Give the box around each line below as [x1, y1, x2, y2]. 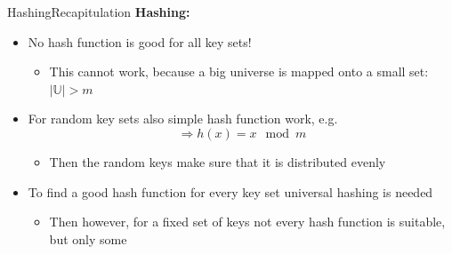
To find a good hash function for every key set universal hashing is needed [28, 182, 433, 201]
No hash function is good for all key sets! [28, 32, 252, 51]
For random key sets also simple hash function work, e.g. [28, 109, 338, 128]
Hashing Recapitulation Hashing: [7, 3, 190, 20]
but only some [49, 229, 127, 248]
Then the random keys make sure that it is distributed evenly [49, 152, 386, 171]
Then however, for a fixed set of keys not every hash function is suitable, [49, 212, 446, 231]
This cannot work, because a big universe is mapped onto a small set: [49, 62, 429, 81]
